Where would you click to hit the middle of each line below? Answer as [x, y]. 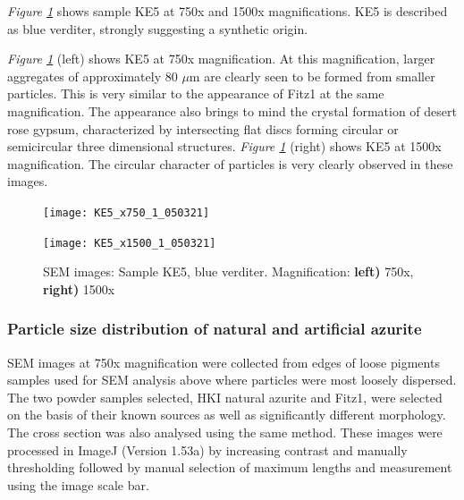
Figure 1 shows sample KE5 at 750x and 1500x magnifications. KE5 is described [228, 11]
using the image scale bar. [78, 484]
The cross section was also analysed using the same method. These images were [225, 432]
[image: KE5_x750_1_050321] [127, 212]
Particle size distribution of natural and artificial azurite [215, 329]
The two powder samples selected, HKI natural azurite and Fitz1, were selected [225, 397]
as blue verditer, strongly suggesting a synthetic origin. [158, 28]
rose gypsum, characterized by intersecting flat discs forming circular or [203, 128]
